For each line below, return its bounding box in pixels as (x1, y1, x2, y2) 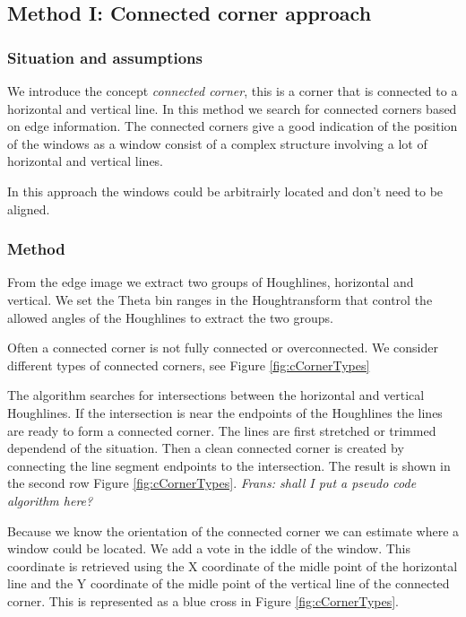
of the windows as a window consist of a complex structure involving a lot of (7, 134, 427, 152)
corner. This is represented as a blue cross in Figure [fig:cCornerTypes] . (7, 591, 399, 610)
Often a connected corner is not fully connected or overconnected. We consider (7, 338, 438, 357)
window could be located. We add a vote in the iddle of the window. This (7, 539, 411, 558)
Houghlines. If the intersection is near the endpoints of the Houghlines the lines (7, 403, 443, 421)
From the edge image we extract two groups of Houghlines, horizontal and (7, 273, 414, 291)
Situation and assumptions (7, 46, 203, 68)
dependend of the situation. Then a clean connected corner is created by (7, 439, 404, 457)
